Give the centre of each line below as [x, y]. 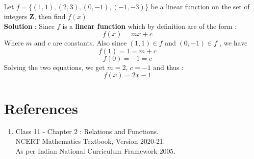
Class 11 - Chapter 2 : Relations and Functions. [87, 131]
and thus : [168, 67]
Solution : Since [29, 26]
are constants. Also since [90, 43]
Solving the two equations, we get [54, 67]
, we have [233, 43]
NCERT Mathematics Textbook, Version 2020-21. [90, 141]
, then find [50, 16]
